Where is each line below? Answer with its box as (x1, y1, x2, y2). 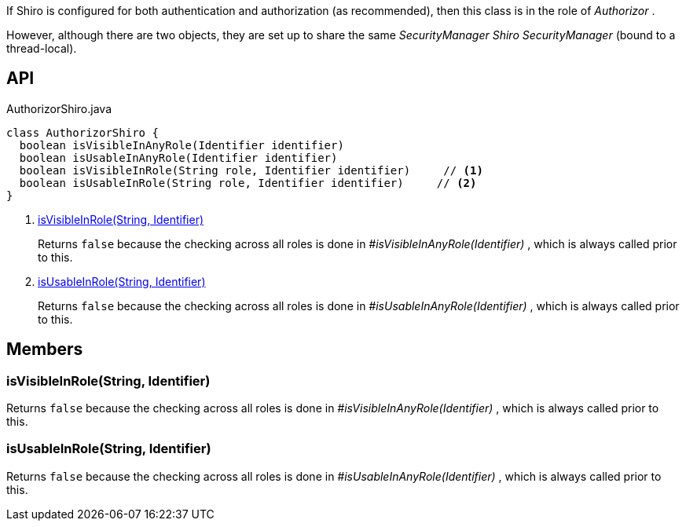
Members (6, 339, 83, 360)
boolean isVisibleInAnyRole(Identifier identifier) (19, 138, 344, 152)
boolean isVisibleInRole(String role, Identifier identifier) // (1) (19, 163, 483, 177)
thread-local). (6, 42, 77, 55)
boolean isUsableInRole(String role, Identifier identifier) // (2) (19, 176, 477, 189)
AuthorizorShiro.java (6, 101, 112, 115)
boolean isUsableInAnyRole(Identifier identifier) (19, 151, 338, 164)
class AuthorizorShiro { (6, 126, 159, 139)
